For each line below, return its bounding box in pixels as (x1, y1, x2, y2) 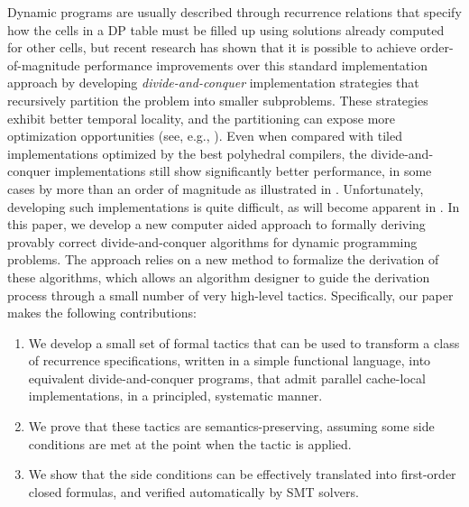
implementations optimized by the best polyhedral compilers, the (7, 143, 367, 162)
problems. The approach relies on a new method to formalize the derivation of (7, 250, 439, 269)
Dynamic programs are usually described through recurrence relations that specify (7, 3, 462, 21)
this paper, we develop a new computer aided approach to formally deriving (7, 215, 426, 234)
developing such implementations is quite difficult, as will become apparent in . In (7, 197, 460, 216)
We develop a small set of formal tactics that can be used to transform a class (28, 333, 460, 352)
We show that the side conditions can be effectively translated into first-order (28, 465, 456, 484)
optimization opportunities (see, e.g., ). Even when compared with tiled (7, 126, 402, 145)
